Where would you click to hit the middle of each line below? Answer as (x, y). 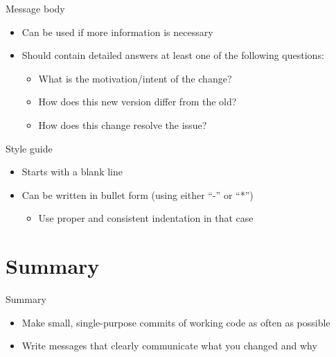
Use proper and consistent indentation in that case (146, 218)
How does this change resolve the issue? (123, 124)
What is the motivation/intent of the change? (135, 78)
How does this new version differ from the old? (138, 102)
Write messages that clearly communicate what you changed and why (169, 346)
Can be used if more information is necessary (117, 32)
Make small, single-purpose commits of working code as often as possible (176, 322)
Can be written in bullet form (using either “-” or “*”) (138, 194)
